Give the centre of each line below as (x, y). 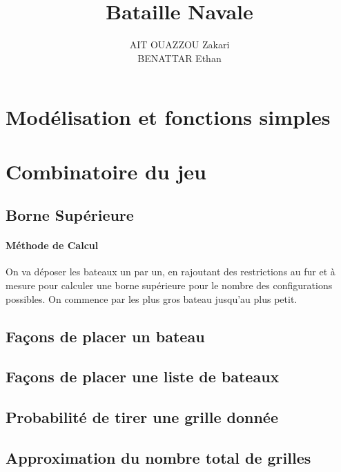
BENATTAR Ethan (179, 58)
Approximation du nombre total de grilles (158, 457)
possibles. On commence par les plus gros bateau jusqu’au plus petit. (152, 298)
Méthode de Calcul (52, 245)
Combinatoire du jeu (106, 171)
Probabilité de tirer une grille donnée (142, 417)
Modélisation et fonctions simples (168, 117)
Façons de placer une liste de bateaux (143, 376)
